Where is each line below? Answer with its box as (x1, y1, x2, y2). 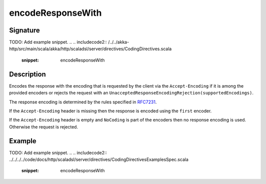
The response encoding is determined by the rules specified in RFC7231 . (9, 99, 157, 105)
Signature (9, 26, 40, 34)
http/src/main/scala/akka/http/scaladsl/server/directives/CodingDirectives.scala (9, 46, 172, 52)
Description (9, 70, 46, 78)
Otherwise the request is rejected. (9, 123, 78, 130)
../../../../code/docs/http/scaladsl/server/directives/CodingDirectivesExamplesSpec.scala (9, 156, 189, 162)
